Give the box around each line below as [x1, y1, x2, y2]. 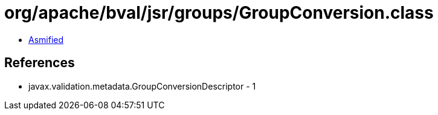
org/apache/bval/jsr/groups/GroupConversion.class [4, 2, 434, 23]
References [4, 55, 75, 71]
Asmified [28, 34, 64, 45]
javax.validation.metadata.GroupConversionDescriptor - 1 [28, 80, 256, 91]
